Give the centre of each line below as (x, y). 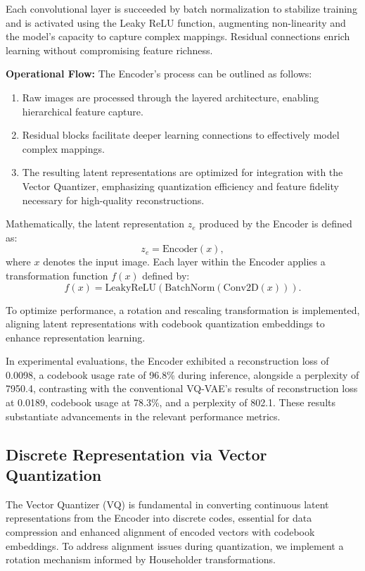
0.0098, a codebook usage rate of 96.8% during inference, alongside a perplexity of (182, 374)
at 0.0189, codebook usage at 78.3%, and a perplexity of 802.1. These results (171, 402)
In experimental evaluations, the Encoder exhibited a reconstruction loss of (167, 361)
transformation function (57, 275)
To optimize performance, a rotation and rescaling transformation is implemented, (183, 309)
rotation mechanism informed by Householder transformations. (141, 559)
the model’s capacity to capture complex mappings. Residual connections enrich (178, 36)
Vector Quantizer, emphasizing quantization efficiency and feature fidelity (180, 186)
